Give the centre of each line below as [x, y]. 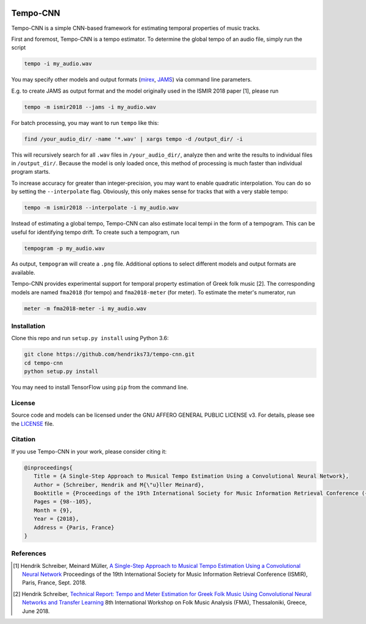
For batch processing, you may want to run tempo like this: [85, 122]
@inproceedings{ [48, 467]
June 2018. [36, 611]
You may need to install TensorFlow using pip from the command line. [100, 388]
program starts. [31, 172]
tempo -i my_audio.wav [58, 64]
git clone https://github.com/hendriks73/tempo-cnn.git [109, 354]
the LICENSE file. [33, 424]
